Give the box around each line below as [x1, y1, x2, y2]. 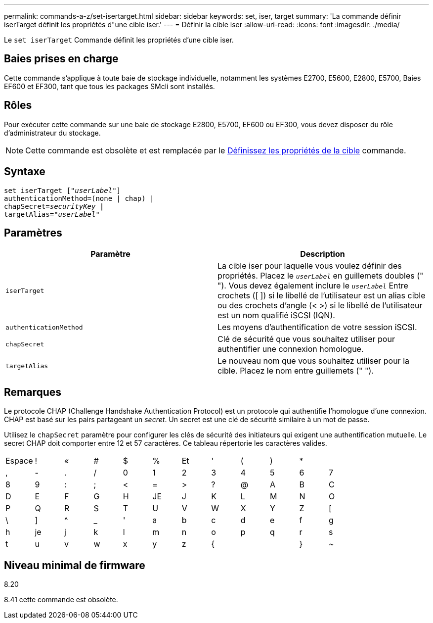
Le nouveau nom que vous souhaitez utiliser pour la [217, 356, 409, 366]
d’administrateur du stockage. [4, 128, 101, 137]
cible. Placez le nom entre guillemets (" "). [217, 366, 374, 376]
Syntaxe [4, 165, 45, 178]
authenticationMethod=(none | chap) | [4, 194, 154, 202]
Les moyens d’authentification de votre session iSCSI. [217, 322, 417, 333]
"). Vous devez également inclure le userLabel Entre [217, 281, 408, 291]
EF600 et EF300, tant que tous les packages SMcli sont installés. [4, 82, 215, 91]
